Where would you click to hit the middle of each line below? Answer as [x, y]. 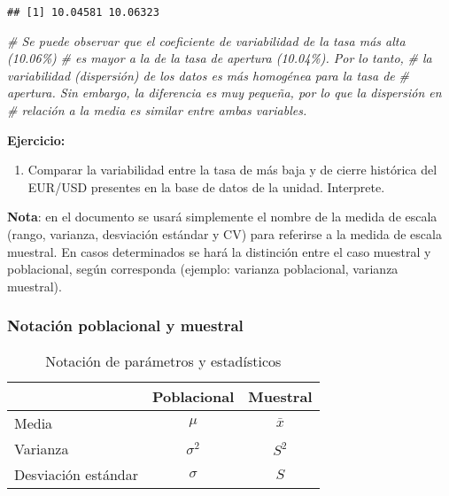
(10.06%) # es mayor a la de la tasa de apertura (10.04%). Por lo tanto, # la [220, 58]
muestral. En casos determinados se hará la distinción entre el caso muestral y [219, 251]
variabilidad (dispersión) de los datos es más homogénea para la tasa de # [208, 75]
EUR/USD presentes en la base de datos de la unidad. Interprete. [206, 186]
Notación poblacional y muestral [125, 325]
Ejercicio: [36, 139]
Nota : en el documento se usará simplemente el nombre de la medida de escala [222, 217]
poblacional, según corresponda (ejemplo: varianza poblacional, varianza [203, 269]
